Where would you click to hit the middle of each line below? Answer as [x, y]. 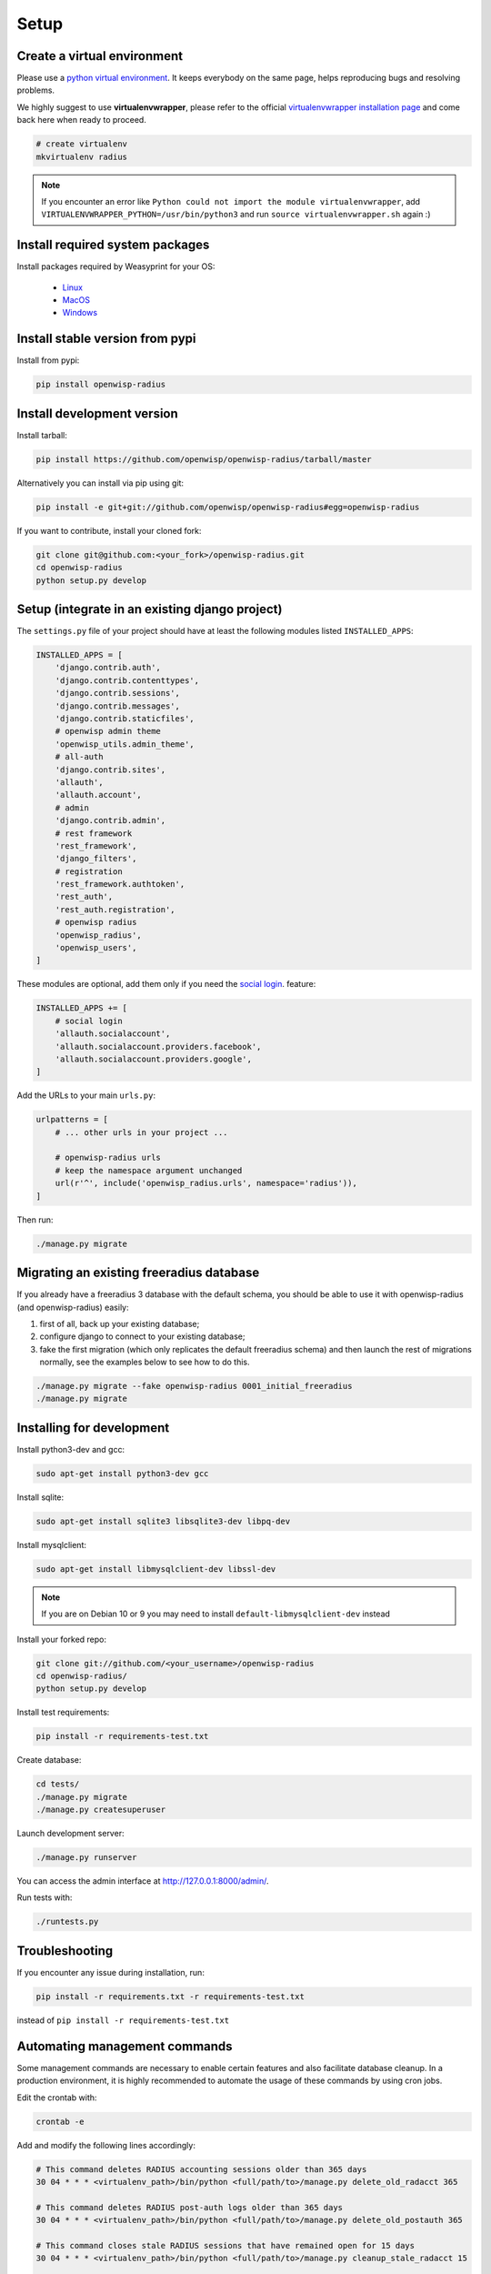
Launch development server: [70, 1834]
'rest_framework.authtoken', [120, 884]
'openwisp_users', [96, 948]
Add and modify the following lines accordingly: [106, 2145]
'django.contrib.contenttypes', [127, 680]
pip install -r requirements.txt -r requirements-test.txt [170, 1996]
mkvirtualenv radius [81, 156]
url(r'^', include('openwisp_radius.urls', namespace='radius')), [206, 1183]
